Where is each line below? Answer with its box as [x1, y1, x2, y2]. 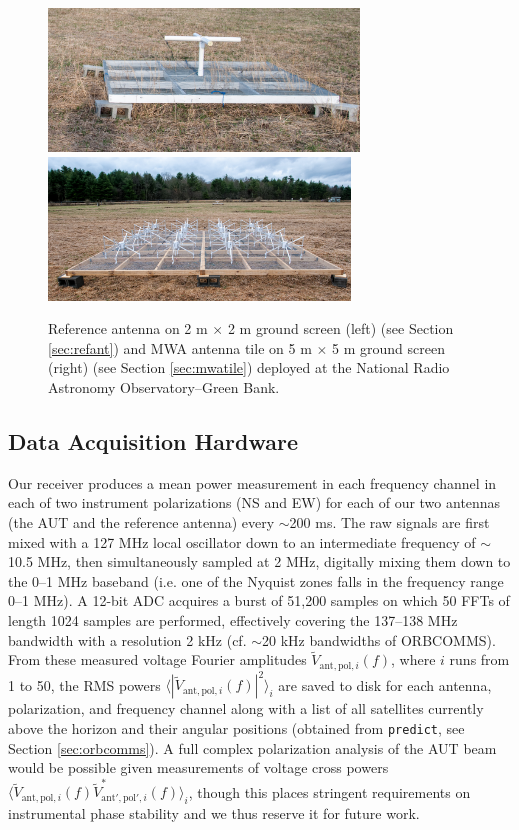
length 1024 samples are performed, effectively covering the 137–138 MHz [8, 609, 458, 630]
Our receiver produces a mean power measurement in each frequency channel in [8, 472, 497, 493]
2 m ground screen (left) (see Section [227, 318, 454, 339]
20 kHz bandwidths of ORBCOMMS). [262, 629, 496, 650]
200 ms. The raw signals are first [289, 511, 490, 532]
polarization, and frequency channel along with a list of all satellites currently [8, 698, 484, 719]
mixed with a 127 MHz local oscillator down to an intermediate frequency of [8, 531, 476, 552]
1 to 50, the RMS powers [8, 674, 161, 695]
